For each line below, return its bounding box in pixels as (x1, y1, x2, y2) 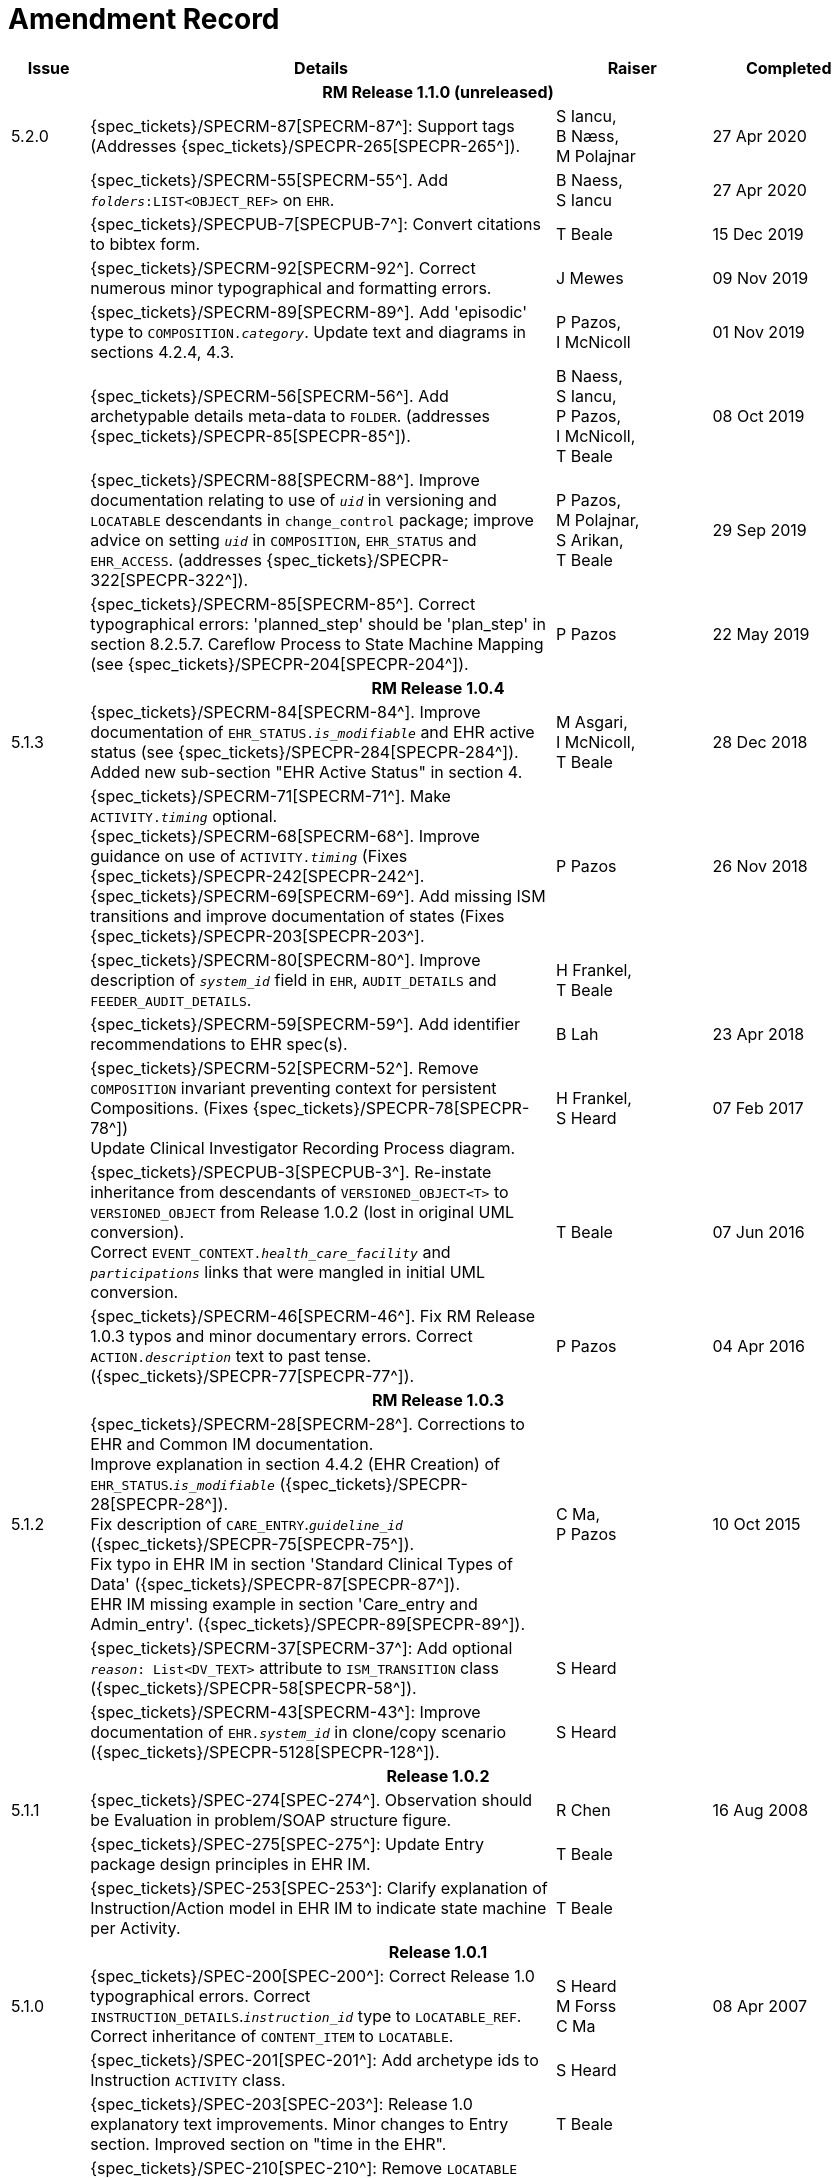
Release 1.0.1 (388, 1941, 488, 1962)
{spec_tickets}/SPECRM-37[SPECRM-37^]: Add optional (90, 1637, 513, 1658)
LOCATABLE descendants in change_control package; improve (90, 509, 534, 530)
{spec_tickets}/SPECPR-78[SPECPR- (252, 1097, 530, 1118)
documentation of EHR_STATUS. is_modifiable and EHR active (90, 721, 535, 742)
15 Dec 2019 (712, 223, 804, 244)
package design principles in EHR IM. (90, 1853, 371, 1874)
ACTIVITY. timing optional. (90, 805, 278, 826)
